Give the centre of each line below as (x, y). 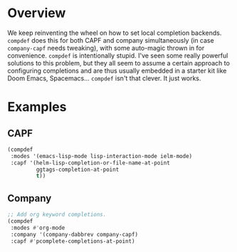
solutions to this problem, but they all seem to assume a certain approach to (118, 63)
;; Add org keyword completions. (57, 215)
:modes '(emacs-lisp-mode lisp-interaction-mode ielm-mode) (101, 156)
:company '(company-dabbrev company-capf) (74, 234)
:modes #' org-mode (38, 228)
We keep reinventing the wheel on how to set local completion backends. (115, 33)
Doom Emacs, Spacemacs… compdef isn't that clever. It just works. (104, 78)
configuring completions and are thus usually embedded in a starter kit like (117, 70)
